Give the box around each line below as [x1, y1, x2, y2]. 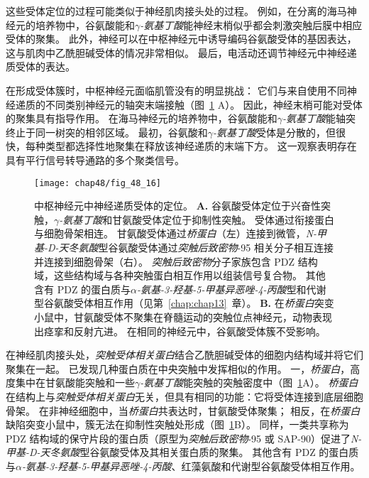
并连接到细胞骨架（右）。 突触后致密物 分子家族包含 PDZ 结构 [34, 254, 318, 268]
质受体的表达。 [6, 59, 75, 74]
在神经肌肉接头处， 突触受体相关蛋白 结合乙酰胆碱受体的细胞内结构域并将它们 [6, 347, 363, 362]
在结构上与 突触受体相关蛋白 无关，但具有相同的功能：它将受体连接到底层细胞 [6, 389, 363, 403]
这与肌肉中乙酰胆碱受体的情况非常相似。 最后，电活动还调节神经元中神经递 [6, 45, 357, 60]
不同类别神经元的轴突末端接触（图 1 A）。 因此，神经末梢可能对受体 [45, 97, 363, 112]
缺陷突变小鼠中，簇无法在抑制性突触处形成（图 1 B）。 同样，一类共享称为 [6, 417, 349, 432]
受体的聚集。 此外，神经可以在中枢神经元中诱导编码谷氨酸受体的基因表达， [6, 31, 357, 46]
